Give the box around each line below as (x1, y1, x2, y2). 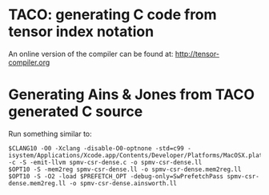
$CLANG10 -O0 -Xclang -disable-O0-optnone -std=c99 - (8, 144, 192, 153)
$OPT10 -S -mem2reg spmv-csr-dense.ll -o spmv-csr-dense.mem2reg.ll (8, 165, 242, 173)
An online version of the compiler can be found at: (8, 49, 174, 58)
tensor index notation (8, 22, 155, 41)
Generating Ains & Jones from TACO (8, 86, 255, 104)
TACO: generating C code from (8, 6, 218, 24)
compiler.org (8, 58, 50, 67)
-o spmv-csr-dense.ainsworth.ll (69, 179, 178, 187)
